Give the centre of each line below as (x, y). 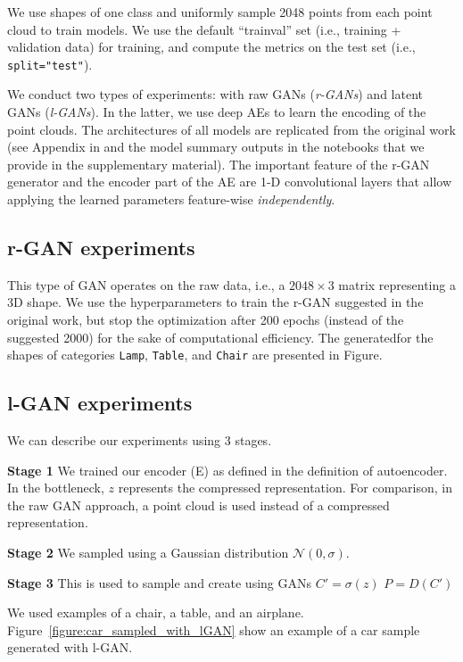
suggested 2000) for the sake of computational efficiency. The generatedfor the (220, 337)
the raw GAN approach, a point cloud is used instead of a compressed (198, 505)
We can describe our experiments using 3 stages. (140, 440)
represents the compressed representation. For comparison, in (285, 488)
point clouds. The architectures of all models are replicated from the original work (231, 129)
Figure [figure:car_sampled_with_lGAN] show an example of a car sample (214, 629)
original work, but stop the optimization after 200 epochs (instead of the (206, 319)
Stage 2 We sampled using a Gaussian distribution (148, 552)
